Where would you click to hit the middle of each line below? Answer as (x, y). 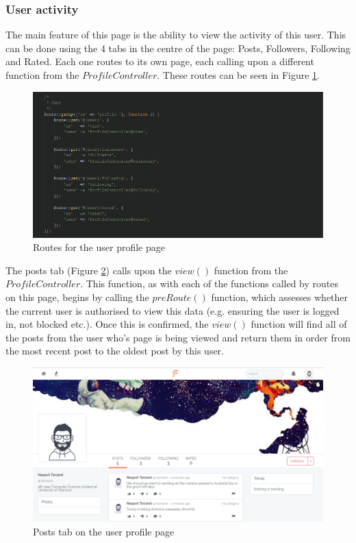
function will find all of (299, 324)
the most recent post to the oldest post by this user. (115, 351)
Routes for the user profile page (99, 247)
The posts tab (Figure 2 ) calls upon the (89, 270)
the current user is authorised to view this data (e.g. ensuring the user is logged (173, 310)
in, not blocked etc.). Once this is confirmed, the (107, 324)
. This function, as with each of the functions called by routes (209, 283)
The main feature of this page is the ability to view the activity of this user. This (176, 35)
